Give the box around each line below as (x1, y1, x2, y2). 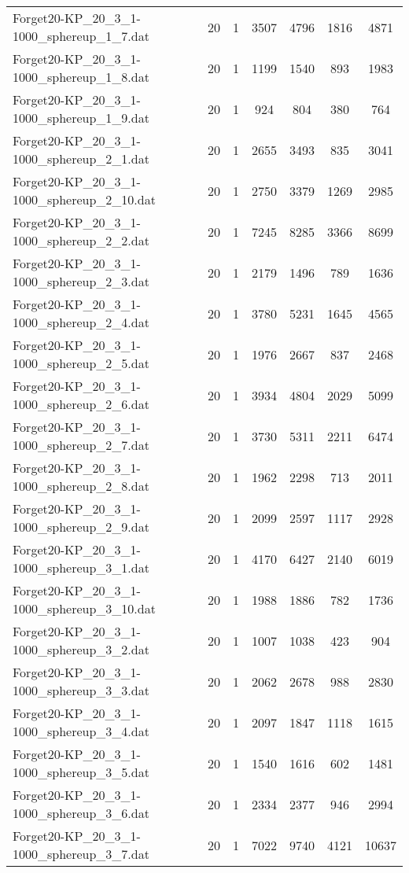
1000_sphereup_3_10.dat (13, 599, 156, 617)
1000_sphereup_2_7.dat (13, 436, 149, 454)
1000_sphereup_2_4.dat (13, 313, 149, 331)
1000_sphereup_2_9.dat (13, 518, 149, 536)
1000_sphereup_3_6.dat (13, 804, 149, 822)
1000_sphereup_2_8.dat (13, 477, 149, 495)
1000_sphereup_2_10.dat (13, 190, 156, 208)
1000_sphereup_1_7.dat (13, 27, 149, 45)
